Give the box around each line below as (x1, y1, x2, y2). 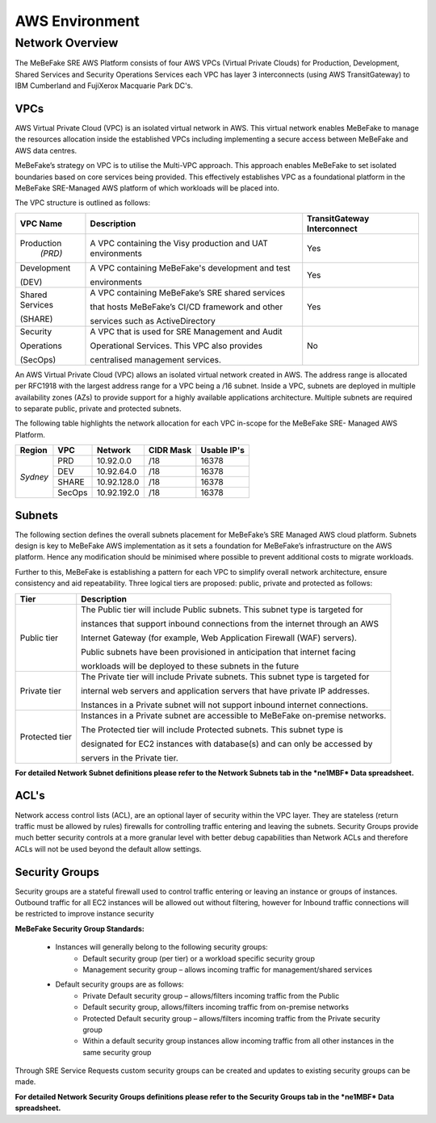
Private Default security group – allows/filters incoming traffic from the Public (82, 991, 340, 1000)
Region (19, 445, 48, 456)
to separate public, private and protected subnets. (15, 404, 182, 413)
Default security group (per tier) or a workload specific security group (82, 953, 315, 963)
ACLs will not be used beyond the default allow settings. (15, 844, 202, 853)
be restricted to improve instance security (15, 909, 154, 919)
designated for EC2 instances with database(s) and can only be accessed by (81, 738, 373, 749)
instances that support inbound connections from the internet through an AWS (81, 618, 379, 629)
